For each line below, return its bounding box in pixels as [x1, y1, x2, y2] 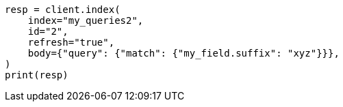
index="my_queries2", [27, 15, 144, 26]
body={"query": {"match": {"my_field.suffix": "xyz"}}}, [27, 48, 340, 59]
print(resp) [5, 70, 68, 80]
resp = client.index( [5, 4, 120, 15]
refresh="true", [27, 37, 115, 48]
